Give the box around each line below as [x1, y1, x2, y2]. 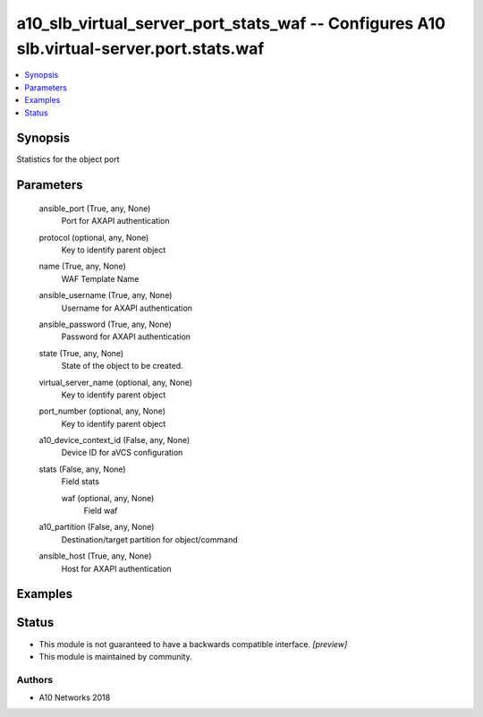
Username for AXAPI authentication [61, 303, 192, 313]
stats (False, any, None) [38, 464, 126, 474]
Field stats [61, 476, 100, 487]
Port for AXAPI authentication [61, 216, 170, 226]
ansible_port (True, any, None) [38, 202, 151, 214]
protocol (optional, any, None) [38, 232, 149, 243]
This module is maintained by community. [38, 651, 192, 662]
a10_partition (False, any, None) [38, 522, 155, 533]
